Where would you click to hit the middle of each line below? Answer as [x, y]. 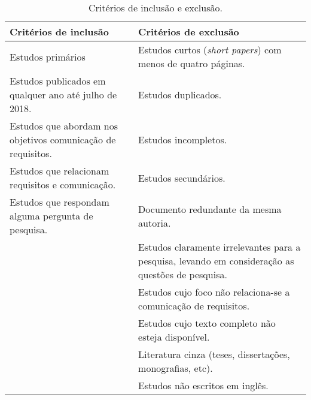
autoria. [155, 222]
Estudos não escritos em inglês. [203, 385]
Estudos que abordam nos [64, 126]
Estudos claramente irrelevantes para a [219, 247]
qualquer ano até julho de [63, 94]
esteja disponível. [174, 337]
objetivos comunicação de [63, 139]
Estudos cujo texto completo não [207, 323]
